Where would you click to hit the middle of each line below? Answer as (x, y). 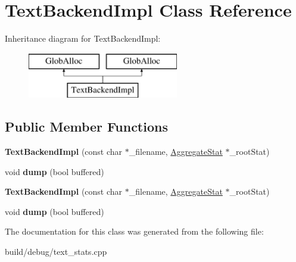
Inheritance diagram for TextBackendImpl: (83, 38)
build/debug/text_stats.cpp (56, 252)
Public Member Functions (86, 127)
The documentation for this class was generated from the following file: (134, 231)
